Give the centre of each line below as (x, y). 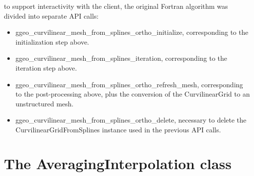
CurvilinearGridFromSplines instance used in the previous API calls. (118, 129)
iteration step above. (46, 67)
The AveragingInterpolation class (118, 163)
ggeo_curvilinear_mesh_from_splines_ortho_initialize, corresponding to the (132, 32)
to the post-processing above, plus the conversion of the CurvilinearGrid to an (133, 94)
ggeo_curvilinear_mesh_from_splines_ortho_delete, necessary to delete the (131, 120)
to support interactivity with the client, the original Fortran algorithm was (116, 6)
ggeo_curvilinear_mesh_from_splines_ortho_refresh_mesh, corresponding (129, 84)
